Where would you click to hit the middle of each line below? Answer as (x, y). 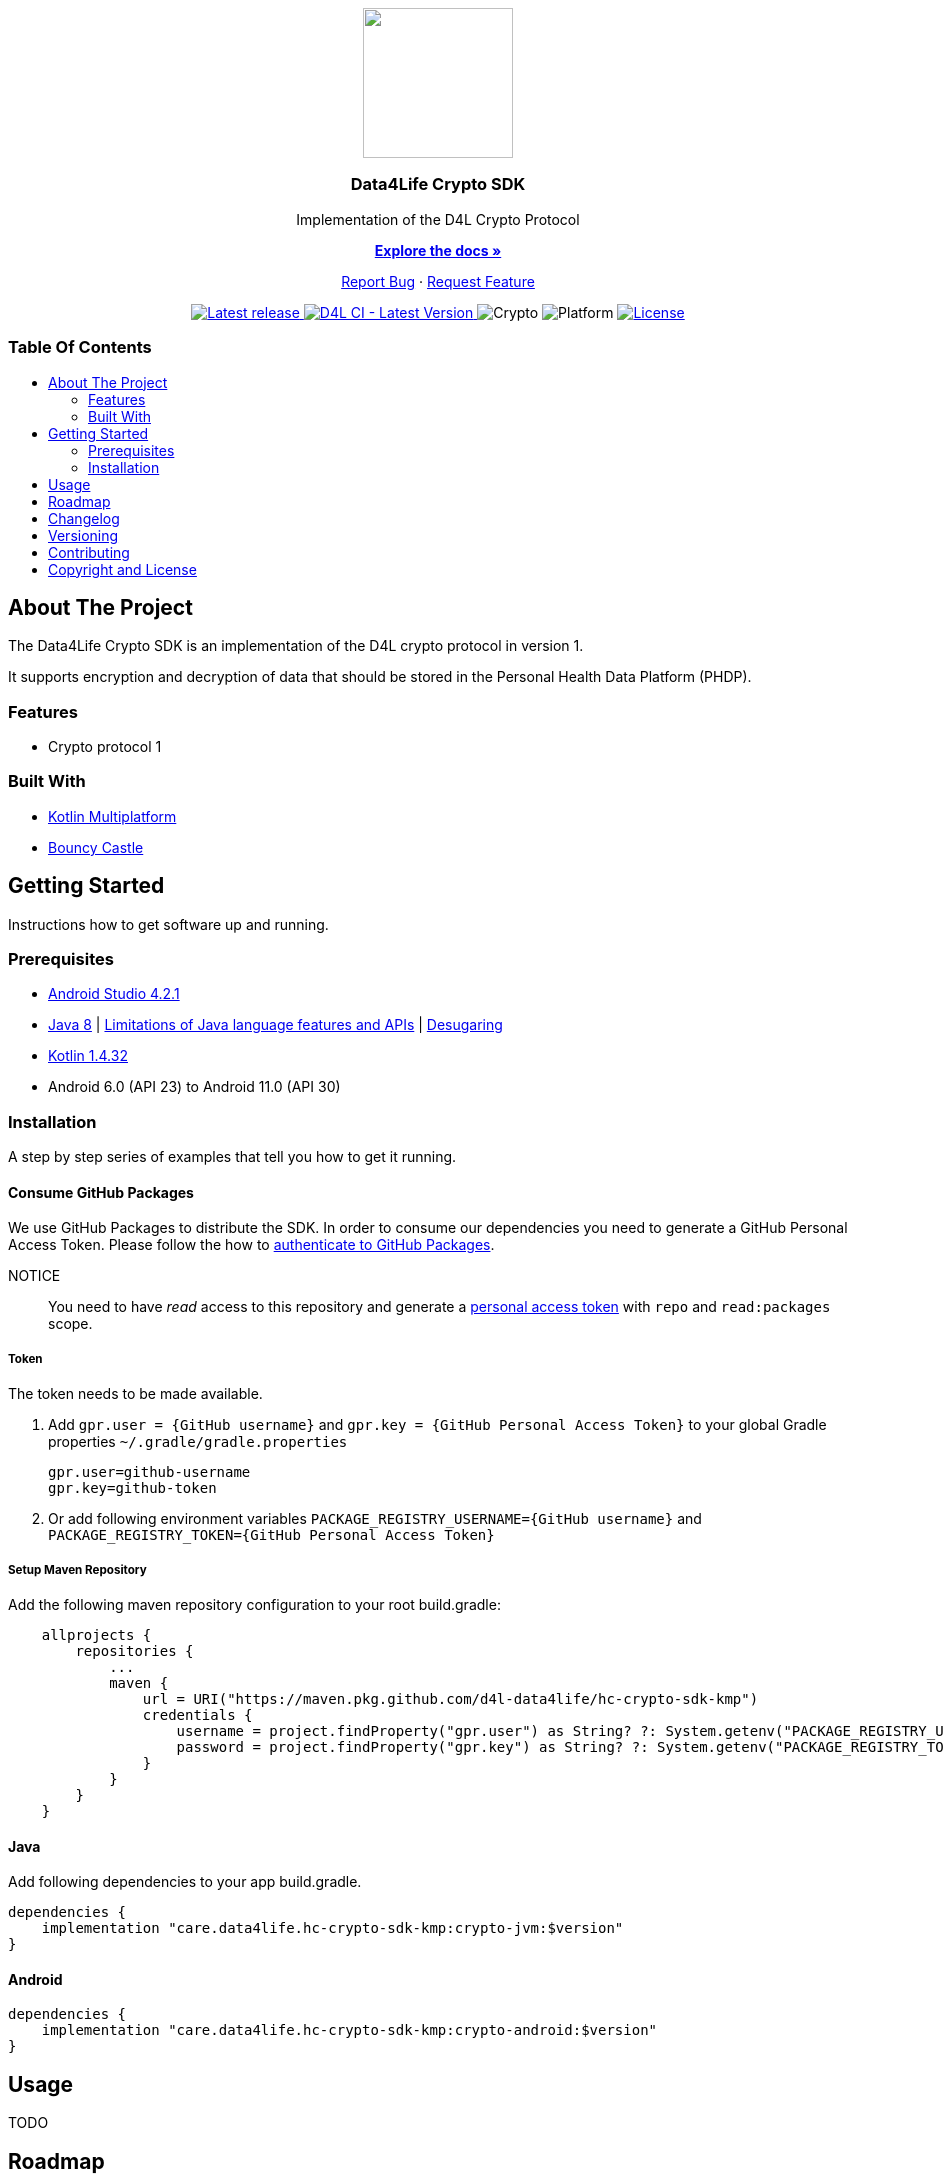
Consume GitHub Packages (101, 1192)
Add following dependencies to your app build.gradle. (185, 1882)
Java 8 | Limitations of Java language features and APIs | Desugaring (275, 1025)
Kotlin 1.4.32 (88, 1056)
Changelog (84, 518)
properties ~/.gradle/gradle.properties (198, 1442)
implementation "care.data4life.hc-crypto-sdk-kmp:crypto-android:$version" (349, 2030)
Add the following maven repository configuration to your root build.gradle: (254, 1604)
